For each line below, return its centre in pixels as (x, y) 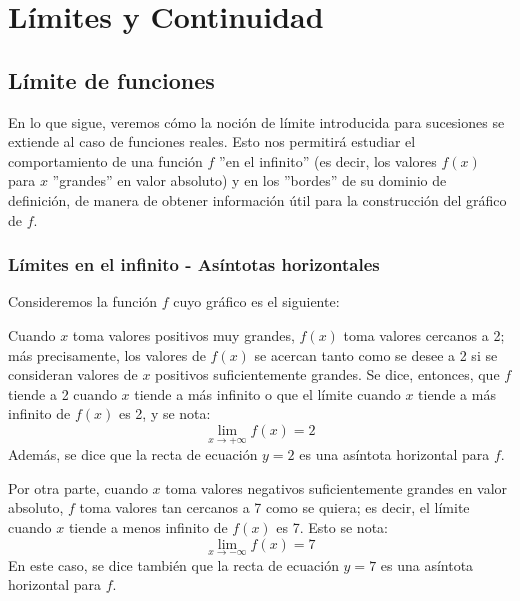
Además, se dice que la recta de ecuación (133, 454)
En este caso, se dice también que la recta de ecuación (173, 564)
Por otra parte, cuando (78, 487)
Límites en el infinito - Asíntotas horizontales (194, 264)
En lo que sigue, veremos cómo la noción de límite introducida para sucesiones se (256, 121)
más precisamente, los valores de (107, 354)
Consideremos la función (83, 301)
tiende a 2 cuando (62, 393)
